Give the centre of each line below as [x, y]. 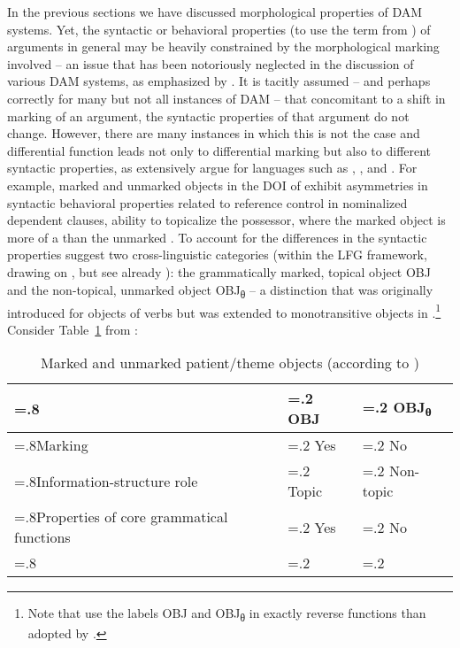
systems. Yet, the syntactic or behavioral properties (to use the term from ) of [219, 29]
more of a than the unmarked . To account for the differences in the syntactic [217, 237]
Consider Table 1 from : [73, 329]
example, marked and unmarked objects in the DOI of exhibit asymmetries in [218, 185]
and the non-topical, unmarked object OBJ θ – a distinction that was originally [220, 290]
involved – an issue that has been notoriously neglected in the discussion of [211, 63]
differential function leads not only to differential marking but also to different [219, 150]
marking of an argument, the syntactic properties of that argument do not [208, 116]
